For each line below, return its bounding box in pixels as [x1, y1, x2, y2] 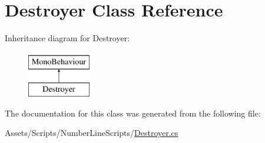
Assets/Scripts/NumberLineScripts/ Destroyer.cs [5, 127, 178, 139]
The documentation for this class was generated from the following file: [5, 107, 261, 119]
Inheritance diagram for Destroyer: [5, 32, 130, 44]
